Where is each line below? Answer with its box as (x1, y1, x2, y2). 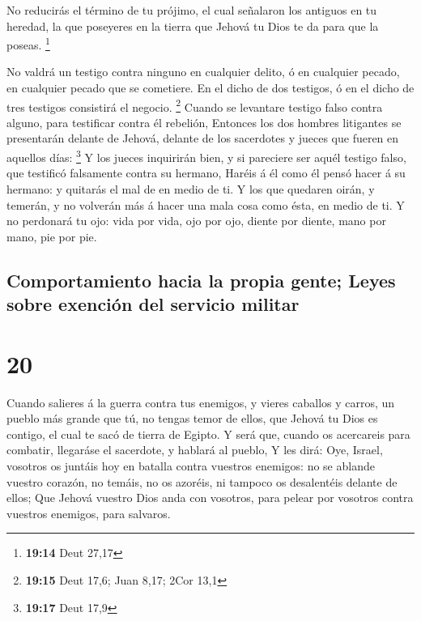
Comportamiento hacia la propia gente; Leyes (6, 267, 396, 292)
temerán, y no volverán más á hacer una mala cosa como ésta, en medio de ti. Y (6, 196, 405, 213)
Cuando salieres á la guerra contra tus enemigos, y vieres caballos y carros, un (6, 393, 395, 410)
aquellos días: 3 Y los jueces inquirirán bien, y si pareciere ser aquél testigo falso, (6, 147, 406, 165)
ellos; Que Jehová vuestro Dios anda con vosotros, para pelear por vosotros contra (6, 489, 414, 506)
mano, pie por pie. (6, 228, 97, 245)
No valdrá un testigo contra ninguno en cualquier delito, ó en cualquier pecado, (6, 63, 400, 80)
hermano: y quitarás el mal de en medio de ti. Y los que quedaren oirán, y (6, 180, 375, 197)
